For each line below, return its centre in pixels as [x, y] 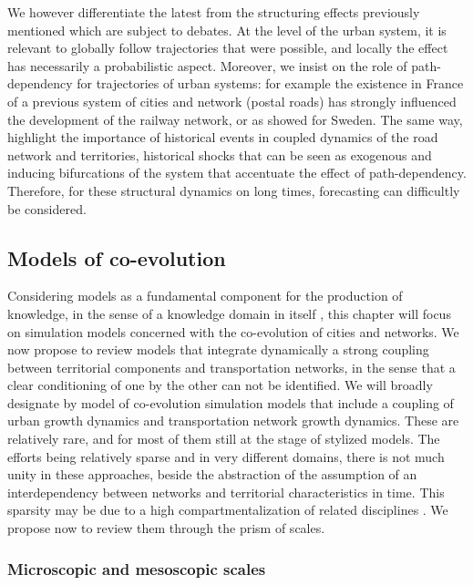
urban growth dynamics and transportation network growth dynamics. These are [233, 421]
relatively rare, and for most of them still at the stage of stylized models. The [224, 439]
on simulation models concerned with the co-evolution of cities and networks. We [233, 331]
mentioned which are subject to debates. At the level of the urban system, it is [227, 30]
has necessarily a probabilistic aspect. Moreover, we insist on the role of [207, 65]
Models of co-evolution [117, 257]
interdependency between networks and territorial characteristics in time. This [226, 492]
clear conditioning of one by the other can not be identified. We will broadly [220, 385]
